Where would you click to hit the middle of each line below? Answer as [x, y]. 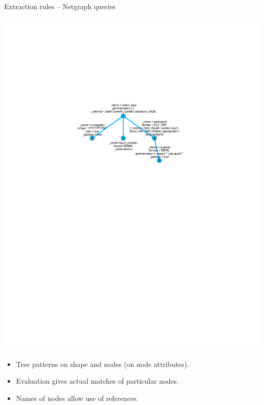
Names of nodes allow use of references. [77, 398]
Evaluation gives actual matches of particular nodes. [97, 381]
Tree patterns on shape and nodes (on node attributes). [103, 364]
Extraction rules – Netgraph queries [60, 6]
